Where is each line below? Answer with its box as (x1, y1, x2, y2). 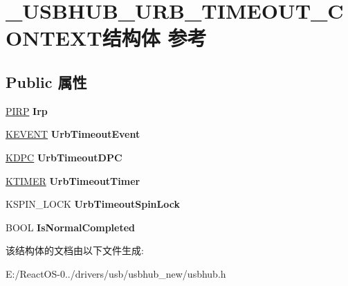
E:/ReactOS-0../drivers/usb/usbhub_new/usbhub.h (6, 266, 226, 280)
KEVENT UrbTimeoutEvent (6, 127, 140, 141)
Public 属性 (6, 71, 87, 92)
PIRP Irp (6, 103, 48, 118)
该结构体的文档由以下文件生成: (6, 243, 144, 258)
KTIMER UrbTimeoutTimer (6, 173, 140, 188)
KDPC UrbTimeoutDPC (6, 150, 122, 164)
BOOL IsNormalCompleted (6, 220, 136, 234)
